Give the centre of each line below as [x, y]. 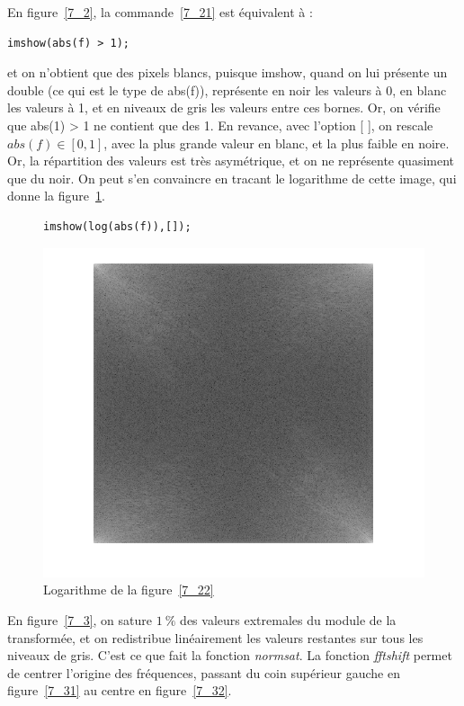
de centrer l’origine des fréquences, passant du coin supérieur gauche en [204, 672]
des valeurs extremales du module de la [288, 620]
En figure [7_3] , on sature [80, 620]
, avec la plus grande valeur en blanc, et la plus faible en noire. [277, 143]
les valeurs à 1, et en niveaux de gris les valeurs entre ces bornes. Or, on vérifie [224, 107]
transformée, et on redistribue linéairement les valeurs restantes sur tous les [215, 637]
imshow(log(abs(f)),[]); [117, 226]
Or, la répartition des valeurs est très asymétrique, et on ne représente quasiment [231, 161]
